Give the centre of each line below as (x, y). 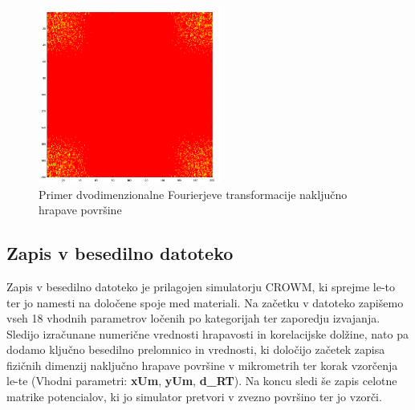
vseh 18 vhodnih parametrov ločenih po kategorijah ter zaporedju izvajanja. (193, 318)
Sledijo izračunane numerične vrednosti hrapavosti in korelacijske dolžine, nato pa (207, 333)
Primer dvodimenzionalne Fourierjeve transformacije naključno (193, 194)
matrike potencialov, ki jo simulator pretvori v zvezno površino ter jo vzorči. (194, 397)
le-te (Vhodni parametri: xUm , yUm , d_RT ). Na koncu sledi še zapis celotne (202, 381)
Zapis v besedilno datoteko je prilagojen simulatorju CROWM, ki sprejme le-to (201, 286)
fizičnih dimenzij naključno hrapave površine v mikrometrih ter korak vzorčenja (202, 365)
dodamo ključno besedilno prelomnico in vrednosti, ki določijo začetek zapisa (196, 349)
